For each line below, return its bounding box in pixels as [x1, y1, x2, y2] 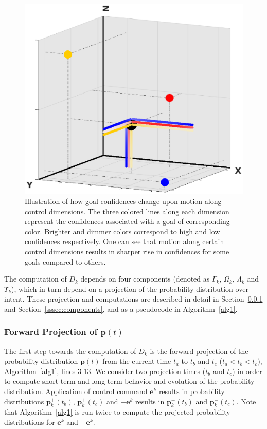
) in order [232, 365, 262, 376]
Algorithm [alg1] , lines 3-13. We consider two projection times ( [4, 365, 206, 376]
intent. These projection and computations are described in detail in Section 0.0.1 [4, 293, 263, 304]
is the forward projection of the [150, 345, 248, 356]
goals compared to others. [25, 256, 106, 267]
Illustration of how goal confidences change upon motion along [25, 195, 222, 206]
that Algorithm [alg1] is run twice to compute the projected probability [4, 406, 230, 417]
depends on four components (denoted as [80, 273, 210, 284]
